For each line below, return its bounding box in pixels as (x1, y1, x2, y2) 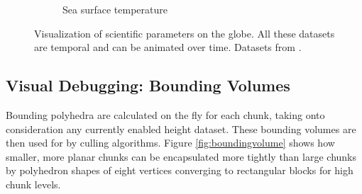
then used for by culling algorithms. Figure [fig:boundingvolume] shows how (6, 135, 335, 150)
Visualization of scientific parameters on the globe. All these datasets (34, 25, 335, 40)
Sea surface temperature (62, 2, 168, 16)
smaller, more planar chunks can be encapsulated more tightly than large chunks (6, 149, 357, 164)
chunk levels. (6, 176, 61, 191)
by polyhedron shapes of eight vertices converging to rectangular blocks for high (6, 163, 353, 178)
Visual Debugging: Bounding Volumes (6, 74, 290, 96)
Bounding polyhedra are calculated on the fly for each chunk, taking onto (6, 107, 325, 122)
